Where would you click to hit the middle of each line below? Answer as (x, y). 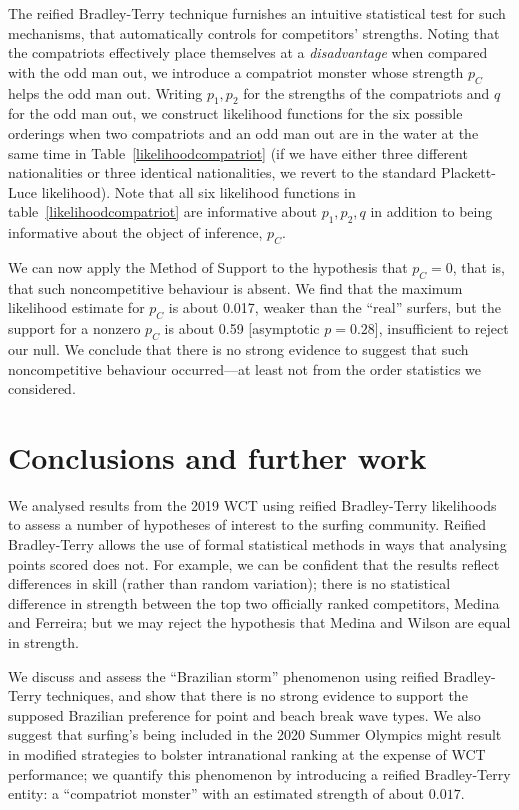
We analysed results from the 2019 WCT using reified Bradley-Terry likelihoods (252, 504)
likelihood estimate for (76, 307)
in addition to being (431, 211)
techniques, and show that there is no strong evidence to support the (257, 695)
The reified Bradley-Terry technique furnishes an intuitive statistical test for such (257, 13)
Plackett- (468, 172)
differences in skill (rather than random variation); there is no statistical (229, 583)
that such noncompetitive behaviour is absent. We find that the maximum (235, 287)
